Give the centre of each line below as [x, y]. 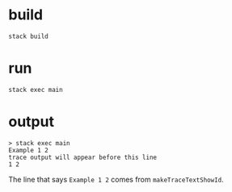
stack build [28, 36]
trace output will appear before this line [83, 157]
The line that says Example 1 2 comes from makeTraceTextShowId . [116, 179]
